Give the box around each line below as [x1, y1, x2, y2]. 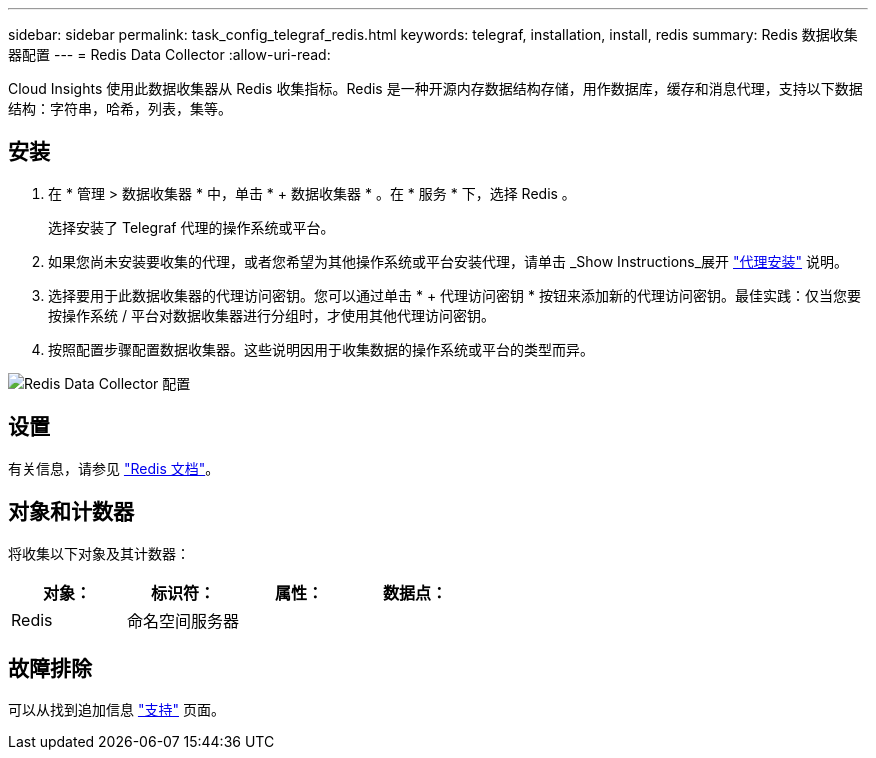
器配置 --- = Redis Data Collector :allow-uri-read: [8, 46, 331, 63]
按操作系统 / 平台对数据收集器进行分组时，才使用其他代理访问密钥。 [48, 306, 495, 324]
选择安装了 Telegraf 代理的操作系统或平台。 [48, 218, 335, 236]
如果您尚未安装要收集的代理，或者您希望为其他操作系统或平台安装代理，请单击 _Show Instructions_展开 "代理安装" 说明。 [48, 252, 848, 270]
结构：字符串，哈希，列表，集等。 [8, 100, 232, 117]
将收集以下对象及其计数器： [8, 544, 190, 562]
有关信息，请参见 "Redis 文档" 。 [8, 459, 220, 477]
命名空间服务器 [127, 610, 240, 631]
